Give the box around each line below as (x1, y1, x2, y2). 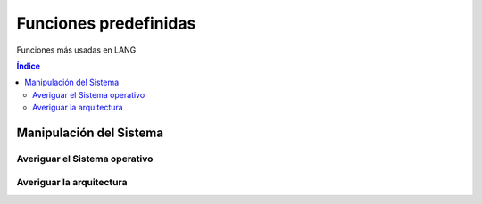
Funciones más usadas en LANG (16, 45, 137, 55)
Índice (16, 61, 40, 71)
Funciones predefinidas (16, 13, 196, 33)
